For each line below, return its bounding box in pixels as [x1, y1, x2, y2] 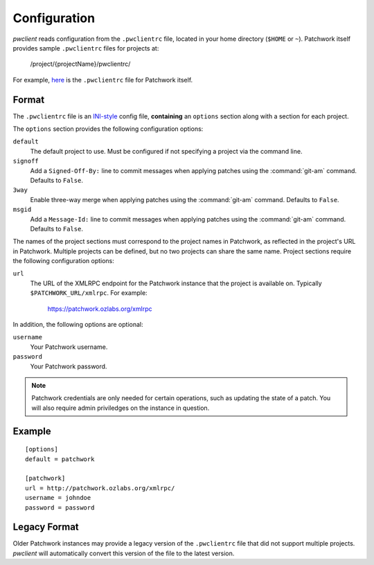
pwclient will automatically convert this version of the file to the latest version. [12, 549, 235, 557]
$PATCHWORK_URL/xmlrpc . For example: [30, 289, 148, 297]
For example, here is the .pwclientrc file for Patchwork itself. [12, 75, 193, 84]
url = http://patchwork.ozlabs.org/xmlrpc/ [25, 484, 175, 492]
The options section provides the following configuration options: [12, 125, 204, 133]
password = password [25, 503, 95, 512]
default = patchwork [25, 455, 95, 463]
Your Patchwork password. [30, 362, 107, 370]
